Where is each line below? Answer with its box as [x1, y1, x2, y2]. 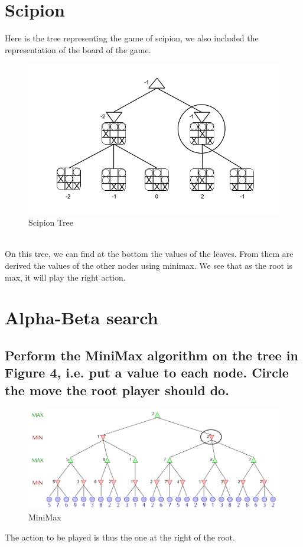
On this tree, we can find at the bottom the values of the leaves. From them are [5, 248, 294, 260]
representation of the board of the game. [5, 43, 151, 56]
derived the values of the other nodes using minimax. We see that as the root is [5, 259, 293, 272]
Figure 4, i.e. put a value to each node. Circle [5, 363, 289, 382]
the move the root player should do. [5, 380, 229, 399]
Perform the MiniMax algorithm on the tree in [5, 346, 298, 364]
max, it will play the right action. [5, 271, 126, 283]
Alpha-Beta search [5, 305, 158, 330]
